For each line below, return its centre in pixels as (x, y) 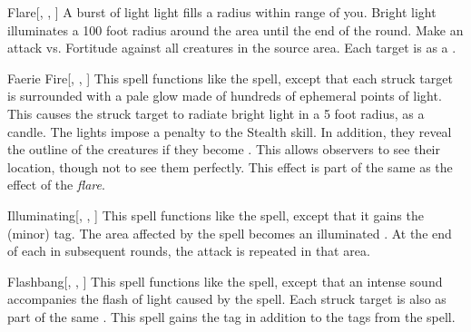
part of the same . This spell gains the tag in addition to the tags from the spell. (231, 316)
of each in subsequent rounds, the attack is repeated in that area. (189, 251)
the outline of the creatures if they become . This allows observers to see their (224, 149)
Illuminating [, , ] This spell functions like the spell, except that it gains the (216, 215)
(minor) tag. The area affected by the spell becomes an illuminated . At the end (230, 233)
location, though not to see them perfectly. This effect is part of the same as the (230, 166)
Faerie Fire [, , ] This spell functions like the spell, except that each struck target (230, 78)
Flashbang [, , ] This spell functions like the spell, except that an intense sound (225, 281)
